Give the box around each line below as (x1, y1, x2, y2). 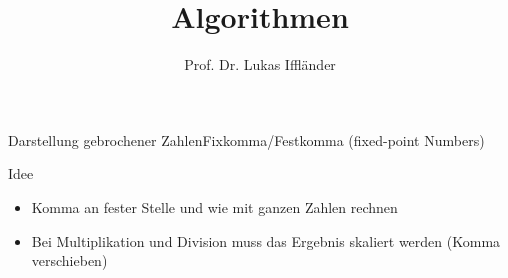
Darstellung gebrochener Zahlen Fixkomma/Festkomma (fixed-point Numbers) (8, 129, 485, 150)
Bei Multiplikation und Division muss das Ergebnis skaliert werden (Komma (31, 230, 501, 251)
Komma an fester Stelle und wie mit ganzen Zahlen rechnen (31, 196, 398, 217)
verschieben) (31, 250, 108, 271)
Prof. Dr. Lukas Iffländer (184, 54, 336, 75)
